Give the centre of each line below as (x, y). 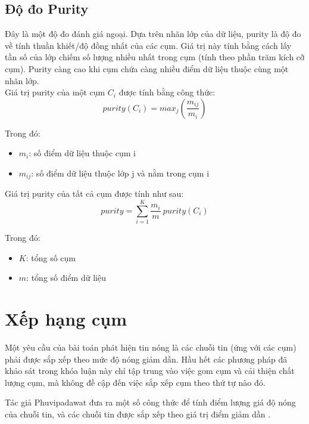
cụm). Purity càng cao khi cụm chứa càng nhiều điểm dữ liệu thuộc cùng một (147, 68)
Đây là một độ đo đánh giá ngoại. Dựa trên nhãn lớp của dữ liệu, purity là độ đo (153, 34)
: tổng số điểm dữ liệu (66, 278)
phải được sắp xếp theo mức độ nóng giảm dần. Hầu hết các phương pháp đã (146, 359)
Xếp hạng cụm (66, 319)
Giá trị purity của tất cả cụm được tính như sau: (94, 194)
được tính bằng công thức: (167, 92)
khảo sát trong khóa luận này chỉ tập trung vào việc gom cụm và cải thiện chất (150, 371)
